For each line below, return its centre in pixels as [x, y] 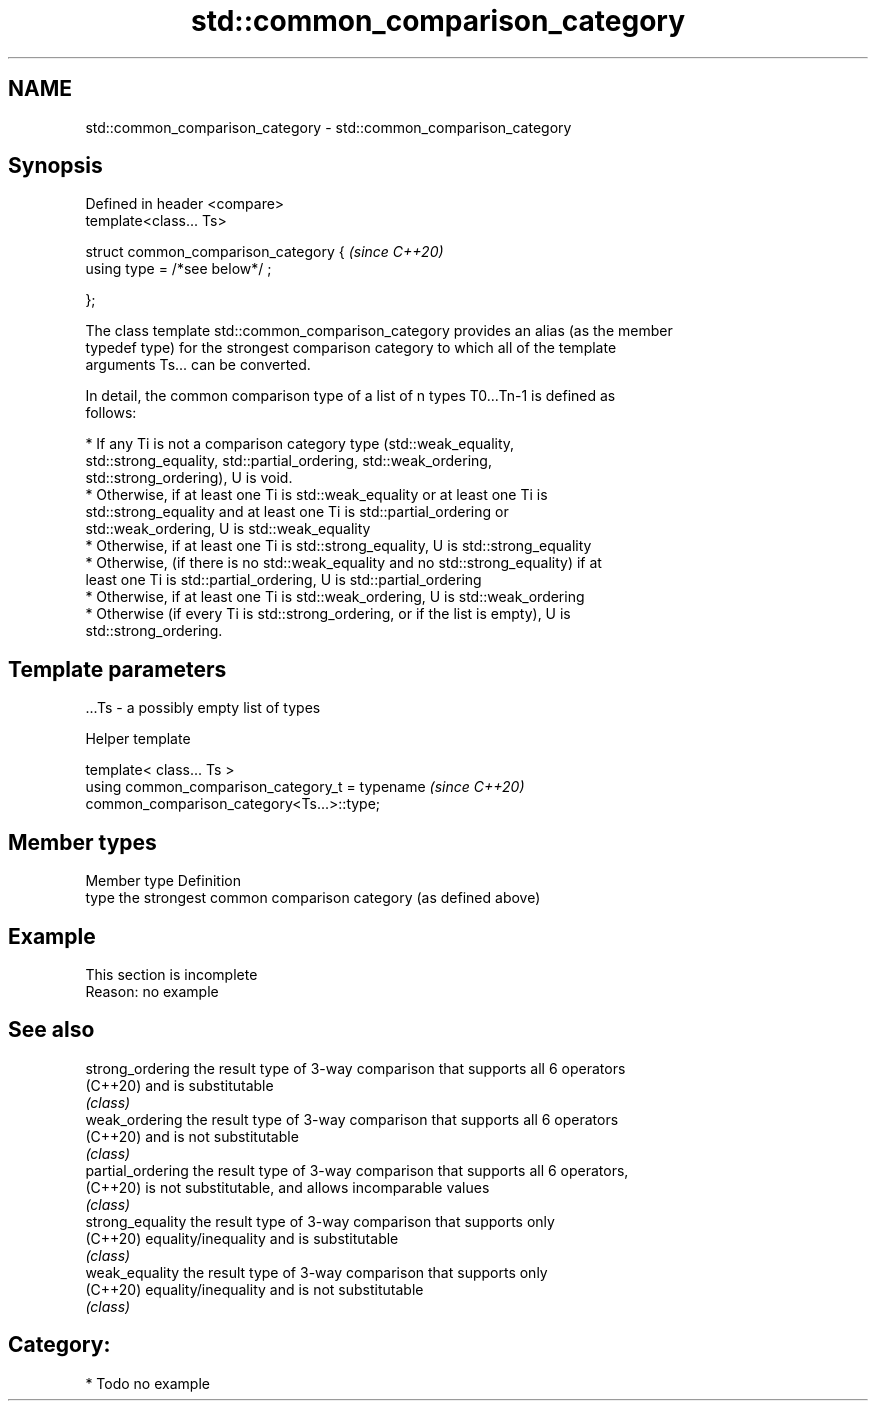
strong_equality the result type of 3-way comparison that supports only [320, 1221]
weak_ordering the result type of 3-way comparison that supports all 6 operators [352, 1119]
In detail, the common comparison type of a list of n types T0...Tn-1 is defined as [350, 396]
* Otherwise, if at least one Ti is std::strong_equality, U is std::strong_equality [338, 546]
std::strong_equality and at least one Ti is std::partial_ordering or [297, 512]
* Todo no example [147, 1383]
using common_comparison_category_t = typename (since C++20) [305, 787]
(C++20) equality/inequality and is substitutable [242, 1238]
